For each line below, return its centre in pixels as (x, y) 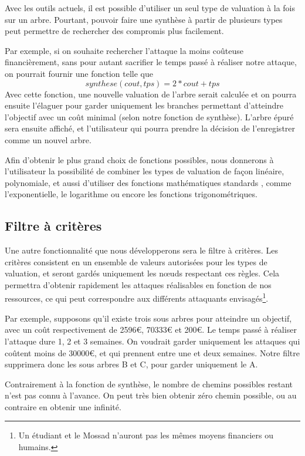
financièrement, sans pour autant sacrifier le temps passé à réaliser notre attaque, (151, 62)
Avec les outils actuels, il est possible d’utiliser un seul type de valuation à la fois (150, 8)
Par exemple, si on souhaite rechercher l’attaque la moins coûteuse (124, 50)
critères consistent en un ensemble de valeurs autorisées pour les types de (136, 261)
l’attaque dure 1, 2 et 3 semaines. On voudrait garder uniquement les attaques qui (152, 341)
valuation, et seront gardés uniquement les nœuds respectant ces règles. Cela (142, 273)
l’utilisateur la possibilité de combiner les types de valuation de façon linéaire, (145, 171)
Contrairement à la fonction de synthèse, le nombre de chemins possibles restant (149, 384)
